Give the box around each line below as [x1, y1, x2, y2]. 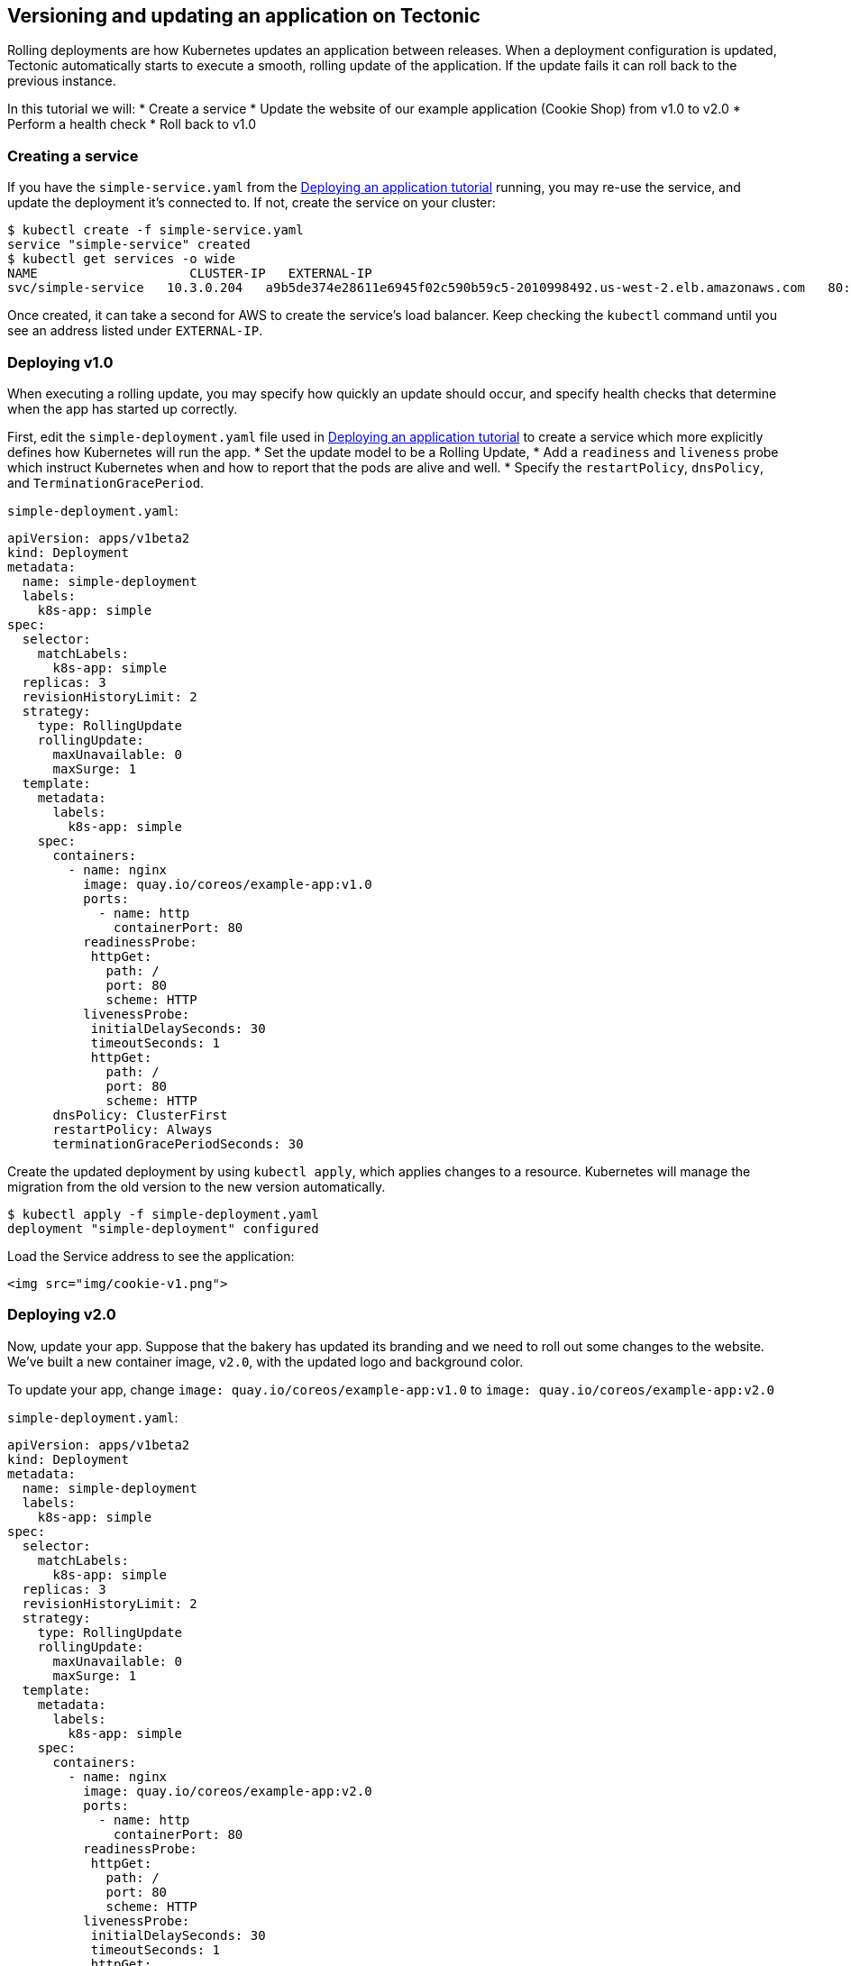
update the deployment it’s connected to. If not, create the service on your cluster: [7, 195, 496, 211]
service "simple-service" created [7, 237, 251, 252]
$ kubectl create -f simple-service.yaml [7, 223, 304, 238]
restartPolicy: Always [52, 1121, 213, 1137]
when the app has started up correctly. [7, 400, 238, 416]
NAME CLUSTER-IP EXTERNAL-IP [7, 266, 372, 281]
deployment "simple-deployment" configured [7, 1221, 319, 1236]
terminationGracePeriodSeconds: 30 [52, 1136, 304, 1151]
